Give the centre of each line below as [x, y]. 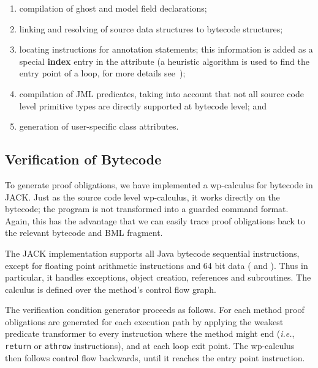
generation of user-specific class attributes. [99, 126]
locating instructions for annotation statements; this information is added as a [166, 49]
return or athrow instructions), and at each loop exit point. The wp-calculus [150, 346]
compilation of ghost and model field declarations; [113, 8]
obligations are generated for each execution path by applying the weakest [144, 321]
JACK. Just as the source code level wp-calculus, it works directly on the [142, 197]
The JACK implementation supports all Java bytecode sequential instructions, [152, 253]
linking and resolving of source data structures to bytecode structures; [151, 28]
